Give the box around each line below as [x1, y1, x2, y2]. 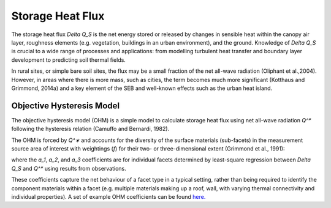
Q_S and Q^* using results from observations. [11, 165, 127, 172]
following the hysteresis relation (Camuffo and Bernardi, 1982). [11, 125, 170, 133]
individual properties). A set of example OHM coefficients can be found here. [11, 193, 206, 200]
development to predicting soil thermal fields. [11, 56, 126, 64]
